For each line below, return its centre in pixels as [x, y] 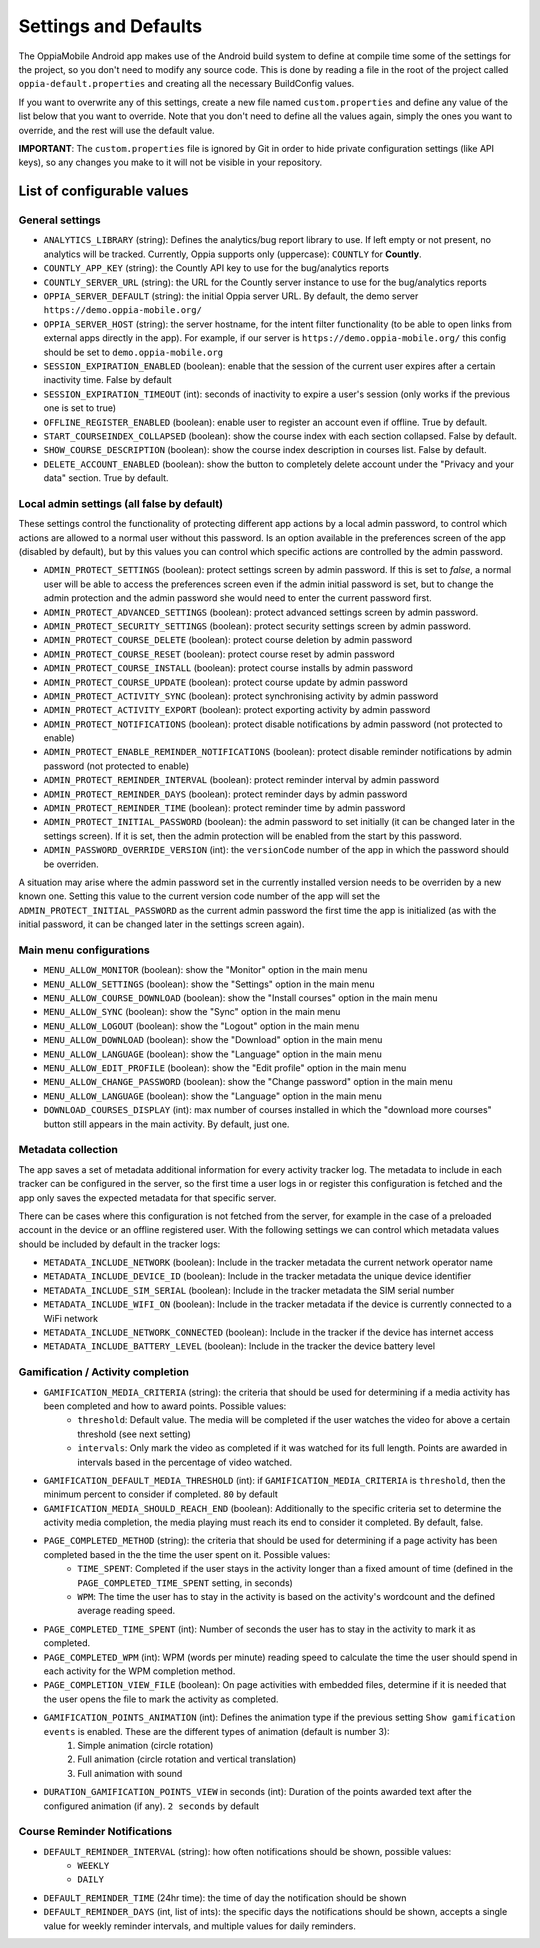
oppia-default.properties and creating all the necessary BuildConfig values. [186, 84]
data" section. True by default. [106, 478]
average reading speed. [126, 1611]
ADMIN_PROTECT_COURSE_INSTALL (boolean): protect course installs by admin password [228, 668]
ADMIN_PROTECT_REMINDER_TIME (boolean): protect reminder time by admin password [224, 808]
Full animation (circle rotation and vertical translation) [187, 1759]
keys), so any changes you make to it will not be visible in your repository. [170, 162]
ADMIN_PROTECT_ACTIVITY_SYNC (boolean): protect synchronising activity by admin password [241, 696]
